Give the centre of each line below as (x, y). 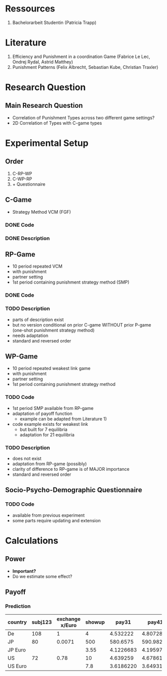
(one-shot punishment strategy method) (53, 330)
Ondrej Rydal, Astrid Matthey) (43, 62)
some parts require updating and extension (56, 520)
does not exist (27, 458)
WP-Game (22, 356)
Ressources (30, 9)
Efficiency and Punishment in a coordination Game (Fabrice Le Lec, (81, 56)
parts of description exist (38, 320)
